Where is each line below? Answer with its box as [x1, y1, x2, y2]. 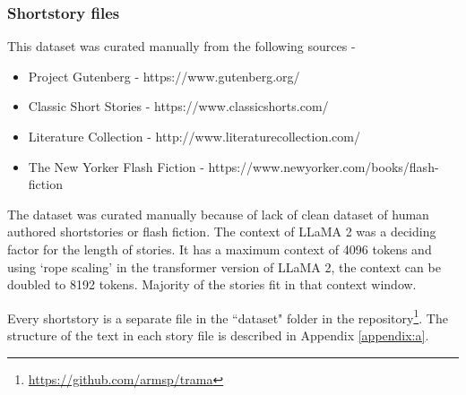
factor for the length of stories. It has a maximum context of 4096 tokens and [7, 239, 432, 258]
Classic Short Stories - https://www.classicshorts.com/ [28, 97, 329, 116]
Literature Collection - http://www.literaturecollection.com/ [28, 127, 360, 145]
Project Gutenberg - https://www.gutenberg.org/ [28, 66, 300, 85]
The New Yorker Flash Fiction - [28, 157, 204, 176]
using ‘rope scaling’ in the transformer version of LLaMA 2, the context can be [7, 257, 441, 276]
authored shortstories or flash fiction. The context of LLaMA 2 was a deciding [7, 222, 436, 241]
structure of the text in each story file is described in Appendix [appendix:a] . [7, 326, 429, 344]
